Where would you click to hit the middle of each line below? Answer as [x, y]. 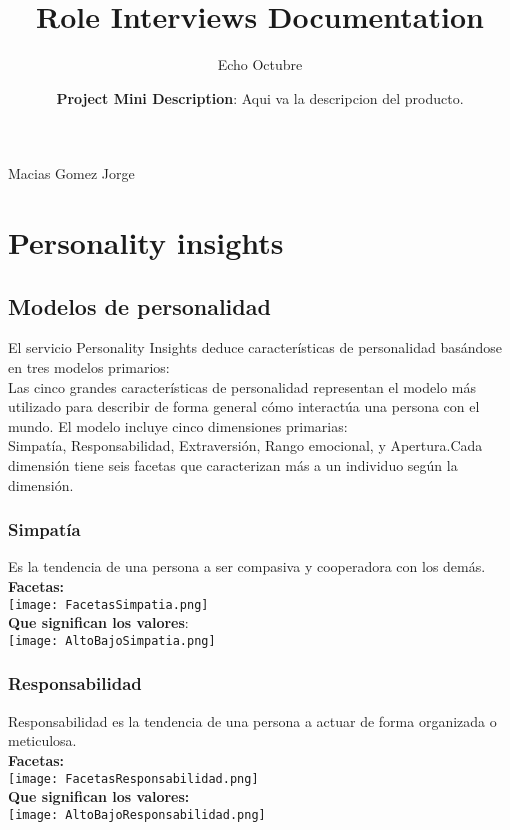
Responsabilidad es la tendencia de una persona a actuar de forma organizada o [252, 720]
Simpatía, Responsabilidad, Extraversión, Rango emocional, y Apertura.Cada [245, 445]
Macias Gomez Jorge [71, 173]
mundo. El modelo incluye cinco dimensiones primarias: [178, 425]
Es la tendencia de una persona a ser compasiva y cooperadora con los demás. [247, 566]
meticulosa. [42, 740]
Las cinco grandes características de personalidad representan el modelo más [242, 386]
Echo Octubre [260, 64]
